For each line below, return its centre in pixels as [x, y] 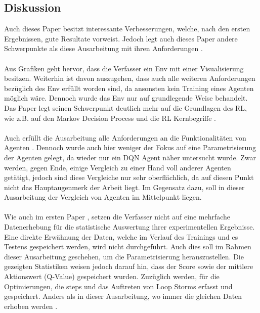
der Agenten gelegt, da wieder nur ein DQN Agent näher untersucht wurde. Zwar [130, 157]
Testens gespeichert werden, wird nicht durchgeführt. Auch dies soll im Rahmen [128, 247]
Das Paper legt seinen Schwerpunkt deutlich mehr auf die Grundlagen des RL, [126, 107]
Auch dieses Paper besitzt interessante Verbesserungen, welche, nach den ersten [127, 29]
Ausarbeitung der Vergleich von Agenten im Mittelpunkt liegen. [103, 197]
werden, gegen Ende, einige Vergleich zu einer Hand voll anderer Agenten [118, 167]
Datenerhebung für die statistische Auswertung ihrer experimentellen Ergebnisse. [129, 227]
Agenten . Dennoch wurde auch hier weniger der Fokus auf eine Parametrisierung [130, 147]
